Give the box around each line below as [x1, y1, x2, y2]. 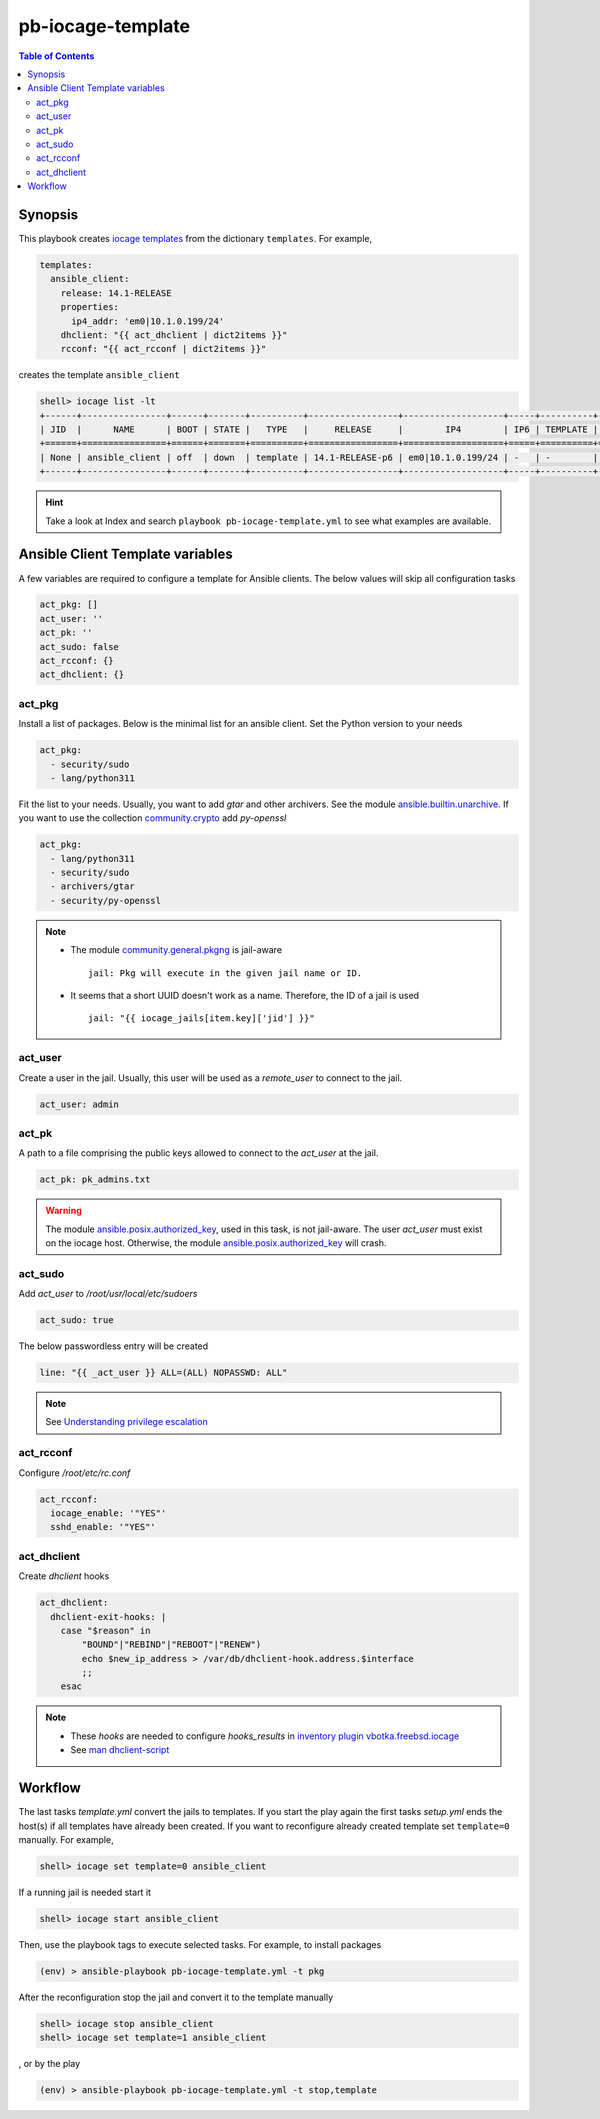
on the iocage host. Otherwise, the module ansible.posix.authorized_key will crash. [45, 1237, 387, 1249]
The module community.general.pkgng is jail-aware [70, 944, 283, 956]
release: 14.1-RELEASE [60, 287, 172, 299]
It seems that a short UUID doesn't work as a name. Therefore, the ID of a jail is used [70, 990, 420, 1002]
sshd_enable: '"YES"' [50, 1521, 157, 1533]
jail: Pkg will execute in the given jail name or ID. [88, 967, 363, 979]
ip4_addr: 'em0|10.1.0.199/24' [71, 315, 225, 327]
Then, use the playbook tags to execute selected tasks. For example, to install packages [18, 1938, 382, 1950]
